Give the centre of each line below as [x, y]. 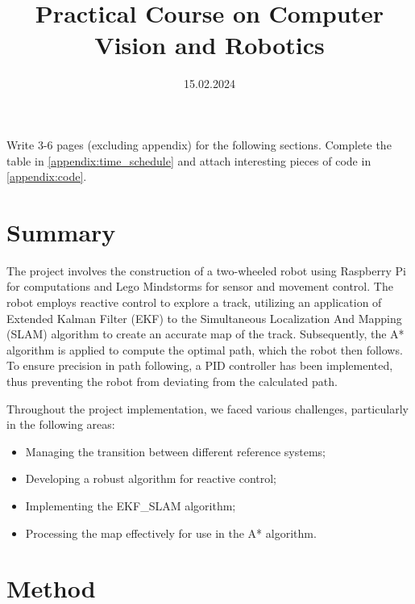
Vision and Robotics [210, 45]
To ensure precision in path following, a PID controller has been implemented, [200, 365]
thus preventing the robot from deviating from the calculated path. [172, 381]
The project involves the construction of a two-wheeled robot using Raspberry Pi [206, 270]
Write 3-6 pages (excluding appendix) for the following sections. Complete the [199, 144]
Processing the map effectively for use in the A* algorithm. [171, 533]
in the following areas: [61, 424]
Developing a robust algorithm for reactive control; [151, 478]
